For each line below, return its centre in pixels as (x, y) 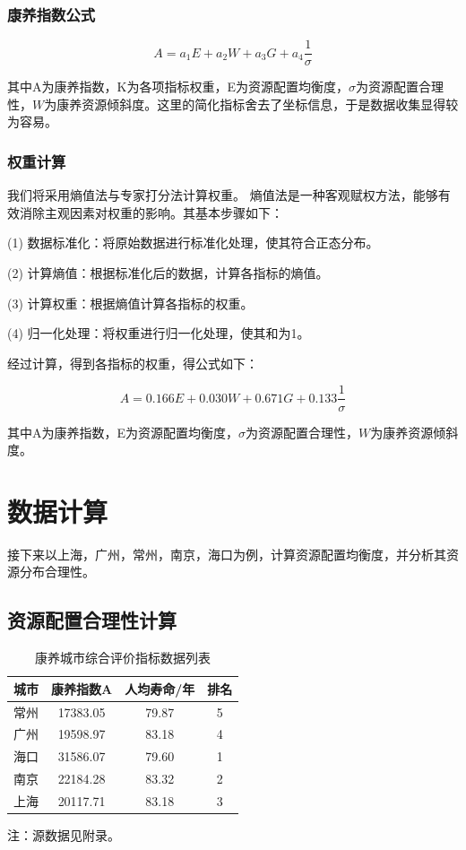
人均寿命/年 (160, 688)
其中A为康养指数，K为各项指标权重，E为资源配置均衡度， (178, 87)
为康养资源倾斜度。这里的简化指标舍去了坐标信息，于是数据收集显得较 (251, 104)
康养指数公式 (52, 14)
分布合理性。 (57, 572)
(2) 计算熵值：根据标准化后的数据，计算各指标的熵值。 (168, 273)
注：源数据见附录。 (64, 835)
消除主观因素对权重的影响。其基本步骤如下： (151, 212)
